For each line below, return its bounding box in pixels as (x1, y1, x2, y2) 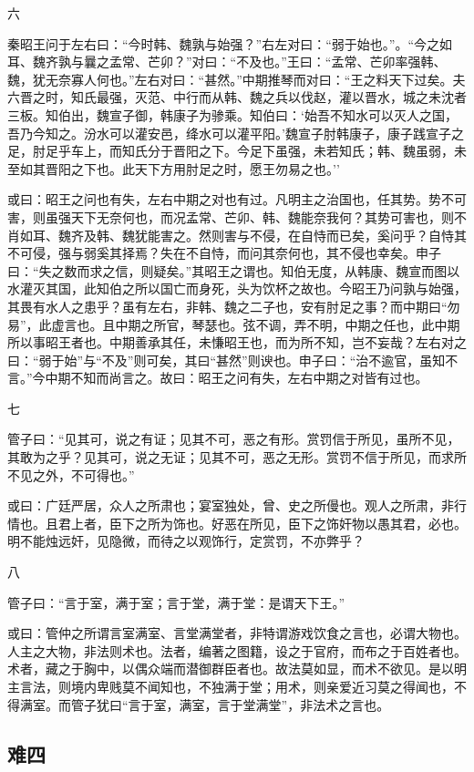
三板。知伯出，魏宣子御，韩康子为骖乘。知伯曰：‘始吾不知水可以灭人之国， (7, 105, 458, 124)
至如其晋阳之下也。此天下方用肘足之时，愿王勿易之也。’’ (7, 159, 340, 178)
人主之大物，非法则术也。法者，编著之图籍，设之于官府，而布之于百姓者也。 (7, 641, 467, 660)
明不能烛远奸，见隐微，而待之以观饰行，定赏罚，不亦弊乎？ (7, 531, 365, 551)
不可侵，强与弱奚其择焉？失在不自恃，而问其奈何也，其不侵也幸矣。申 (7, 243, 428, 262)
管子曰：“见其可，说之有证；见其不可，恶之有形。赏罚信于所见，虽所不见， (7, 429, 460, 448)
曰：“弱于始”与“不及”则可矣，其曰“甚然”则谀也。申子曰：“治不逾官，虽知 (7, 350, 446, 369)
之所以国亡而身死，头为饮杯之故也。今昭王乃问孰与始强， (121, 279, 467, 298)
